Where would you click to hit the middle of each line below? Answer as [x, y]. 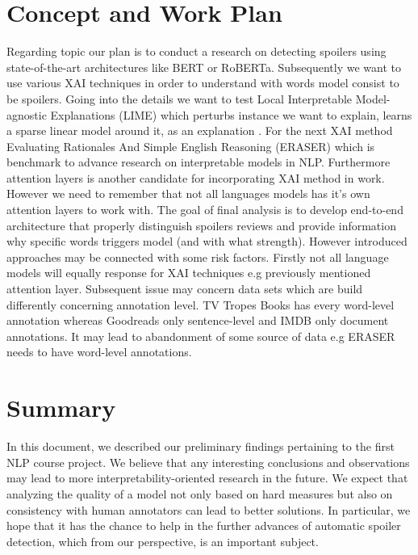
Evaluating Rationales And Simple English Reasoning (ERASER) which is [191, 146]
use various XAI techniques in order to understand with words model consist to [203, 83]
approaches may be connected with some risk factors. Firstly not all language [198, 256]
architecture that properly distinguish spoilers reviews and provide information [201, 225]
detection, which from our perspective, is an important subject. [163, 541]
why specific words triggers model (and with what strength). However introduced [207, 241]
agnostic [27, 114]
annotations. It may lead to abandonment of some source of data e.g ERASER [201, 336]
